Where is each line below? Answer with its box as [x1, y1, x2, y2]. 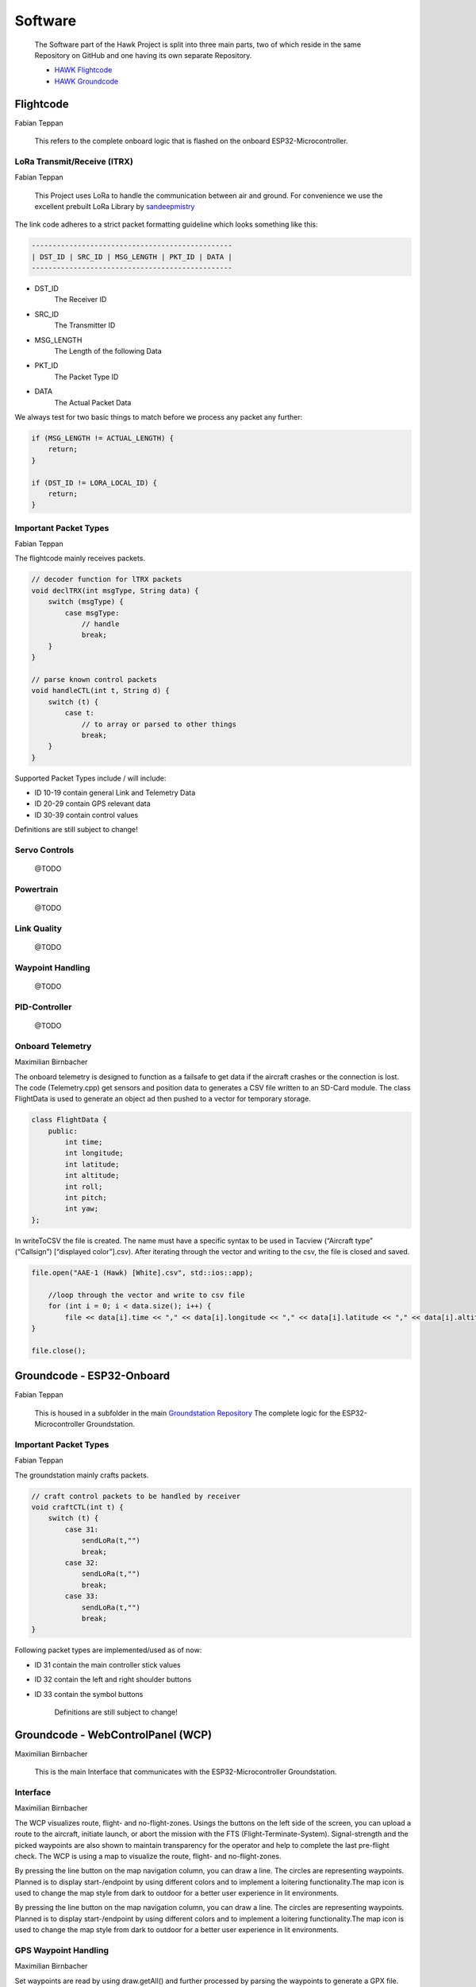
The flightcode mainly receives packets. [14, 553, 146, 564]
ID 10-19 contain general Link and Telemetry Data [34, 788, 196, 798]
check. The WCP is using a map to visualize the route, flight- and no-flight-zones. [14, 1851, 282, 1861]
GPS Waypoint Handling [14, 1945, 109, 1956]
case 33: [64, 1592, 99, 1601]
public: [48, 1126, 79, 1136]
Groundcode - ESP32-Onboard [14, 1369, 171, 1383]
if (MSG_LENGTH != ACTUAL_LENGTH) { [31, 433, 175, 443]
